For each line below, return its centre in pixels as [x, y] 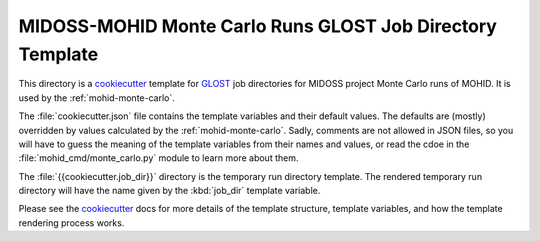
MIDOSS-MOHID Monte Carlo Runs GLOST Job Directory [257, 26]
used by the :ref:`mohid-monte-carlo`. [96, 97]
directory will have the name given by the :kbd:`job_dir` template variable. [169, 191]
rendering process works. [71, 222]
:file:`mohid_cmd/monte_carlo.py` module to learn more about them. [158, 158]
